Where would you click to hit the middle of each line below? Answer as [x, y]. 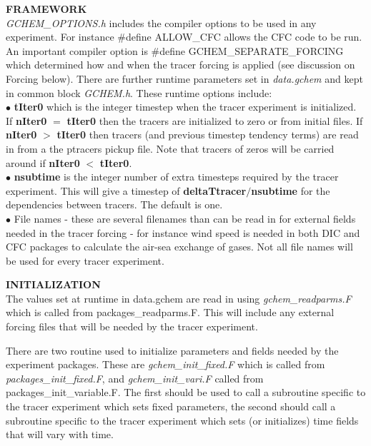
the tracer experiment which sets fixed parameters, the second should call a [171, 406]
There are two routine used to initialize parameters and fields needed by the [172, 350]
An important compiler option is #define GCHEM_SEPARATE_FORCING [175, 50]
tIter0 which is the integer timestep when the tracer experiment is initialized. [185, 107]
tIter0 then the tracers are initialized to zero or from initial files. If [215, 120]
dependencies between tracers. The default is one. [114, 204]
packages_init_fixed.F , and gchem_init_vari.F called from [135, 378]
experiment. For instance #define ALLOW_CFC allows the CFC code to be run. [184, 37]
